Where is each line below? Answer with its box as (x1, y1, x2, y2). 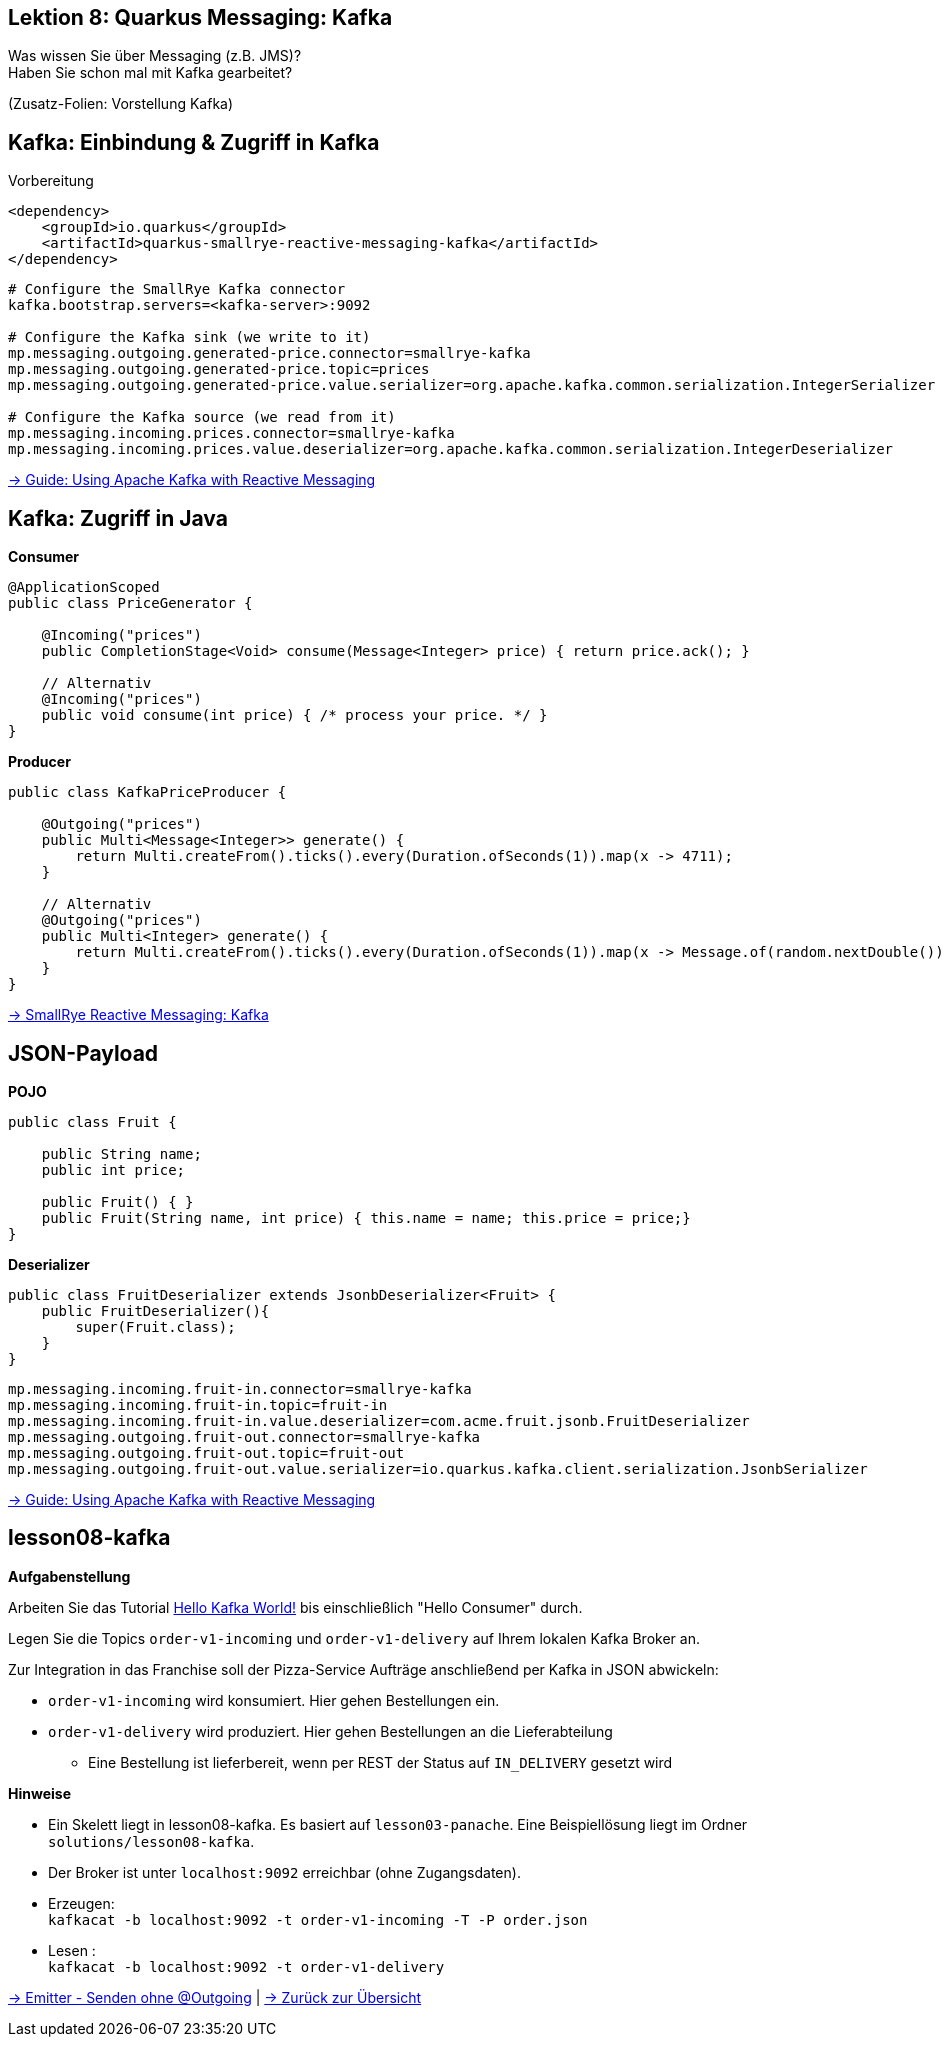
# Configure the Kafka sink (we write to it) (8, 329, 371, 346)
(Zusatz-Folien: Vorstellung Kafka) (8, 95, 234, 113)
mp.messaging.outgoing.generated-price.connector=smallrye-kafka (8, 345, 531, 362)
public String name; (41, 1145, 202, 1162)
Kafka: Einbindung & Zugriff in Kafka (8, 129, 380, 155)
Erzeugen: (48, 1894, 115, 1912)
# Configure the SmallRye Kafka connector (8, 281, 346, 298)
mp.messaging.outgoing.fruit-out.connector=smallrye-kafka (8, 1428, 481, 1445)
